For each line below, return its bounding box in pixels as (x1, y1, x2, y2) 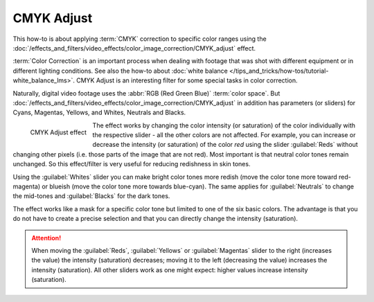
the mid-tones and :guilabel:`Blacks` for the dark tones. (12, 192, 170, 200)
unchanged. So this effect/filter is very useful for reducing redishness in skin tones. (12, 160, 251, 168)
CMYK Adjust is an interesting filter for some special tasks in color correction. (76, 76, 298, 85)
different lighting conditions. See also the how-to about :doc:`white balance (12, 66, 228, 75)
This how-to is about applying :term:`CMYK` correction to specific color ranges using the (12, 35, 267, 43)
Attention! (31, 233, 62, 242)
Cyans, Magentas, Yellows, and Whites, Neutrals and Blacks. (12, 108, 186, 117)
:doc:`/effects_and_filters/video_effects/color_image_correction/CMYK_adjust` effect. (12, 44, 256, 52)
